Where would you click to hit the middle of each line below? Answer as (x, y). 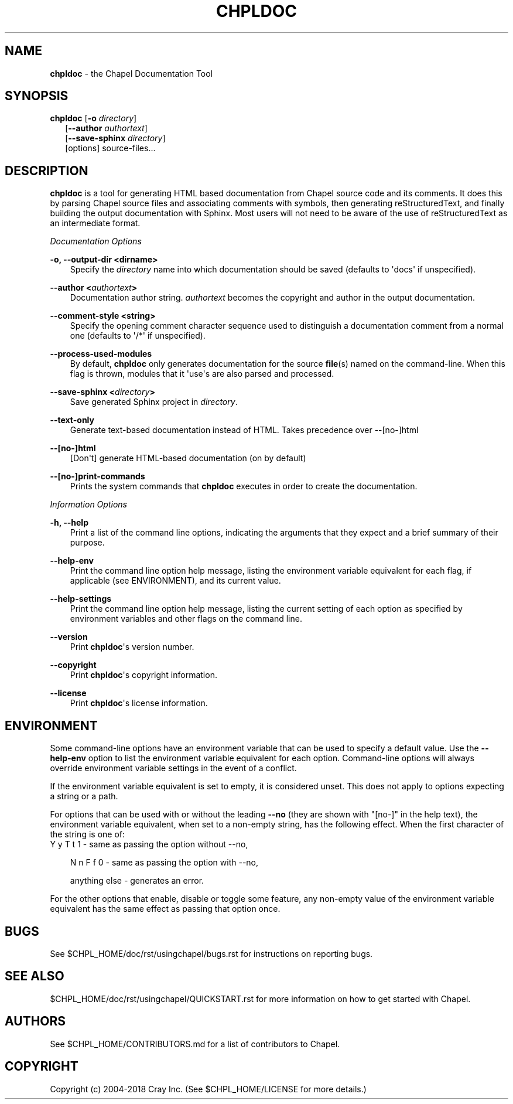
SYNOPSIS (37, 96)
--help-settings (81, 599)
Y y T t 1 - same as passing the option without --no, (149, 844)
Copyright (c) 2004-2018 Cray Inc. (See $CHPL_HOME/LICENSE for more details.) (208, 1089)
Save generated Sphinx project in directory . (154, 402)
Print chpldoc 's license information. (139, 703)
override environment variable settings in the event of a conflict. (173, 768)
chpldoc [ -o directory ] (93, 118)
